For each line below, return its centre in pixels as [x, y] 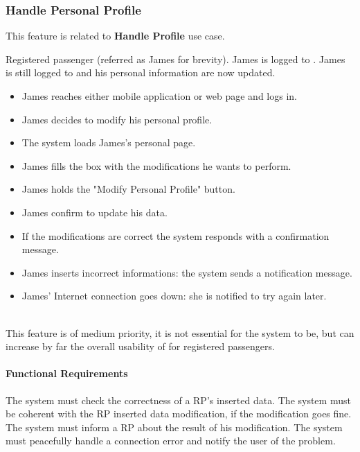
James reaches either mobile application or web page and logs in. [159, 96]
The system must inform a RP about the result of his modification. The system [174, 427]
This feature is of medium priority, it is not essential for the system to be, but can [180, 332]
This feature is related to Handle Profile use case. [115, 36]
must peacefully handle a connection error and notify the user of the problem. [171, 441]
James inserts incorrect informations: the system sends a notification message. [187, 272]
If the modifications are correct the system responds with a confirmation [175, 235]
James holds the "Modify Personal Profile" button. [128, 189]
